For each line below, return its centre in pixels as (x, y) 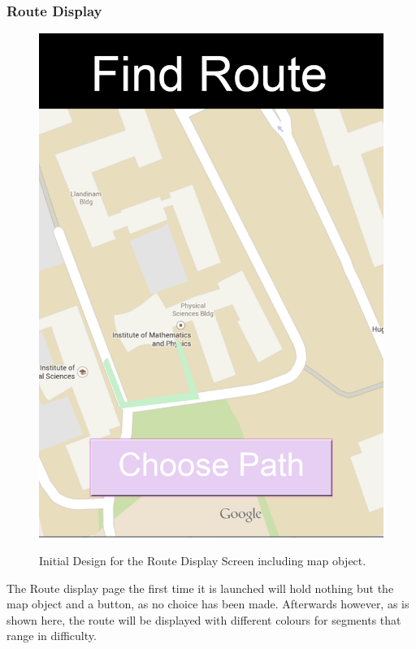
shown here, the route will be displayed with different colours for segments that (204, 619)
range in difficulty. (52, 636)
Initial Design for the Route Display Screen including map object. (203, 561)
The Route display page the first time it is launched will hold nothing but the (200, 588)
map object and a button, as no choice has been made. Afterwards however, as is (208, 604)
